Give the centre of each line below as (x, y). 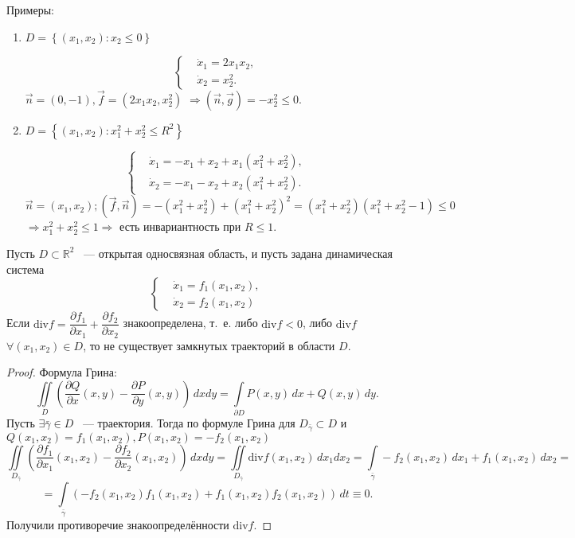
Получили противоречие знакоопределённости (118, 524)
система (25, 269)
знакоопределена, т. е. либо (190, 323)
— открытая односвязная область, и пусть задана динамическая (238, 253)
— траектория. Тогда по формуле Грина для (189, 423)
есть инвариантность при (180, 226)
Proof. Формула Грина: (62, 372)
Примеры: (30, 10)
